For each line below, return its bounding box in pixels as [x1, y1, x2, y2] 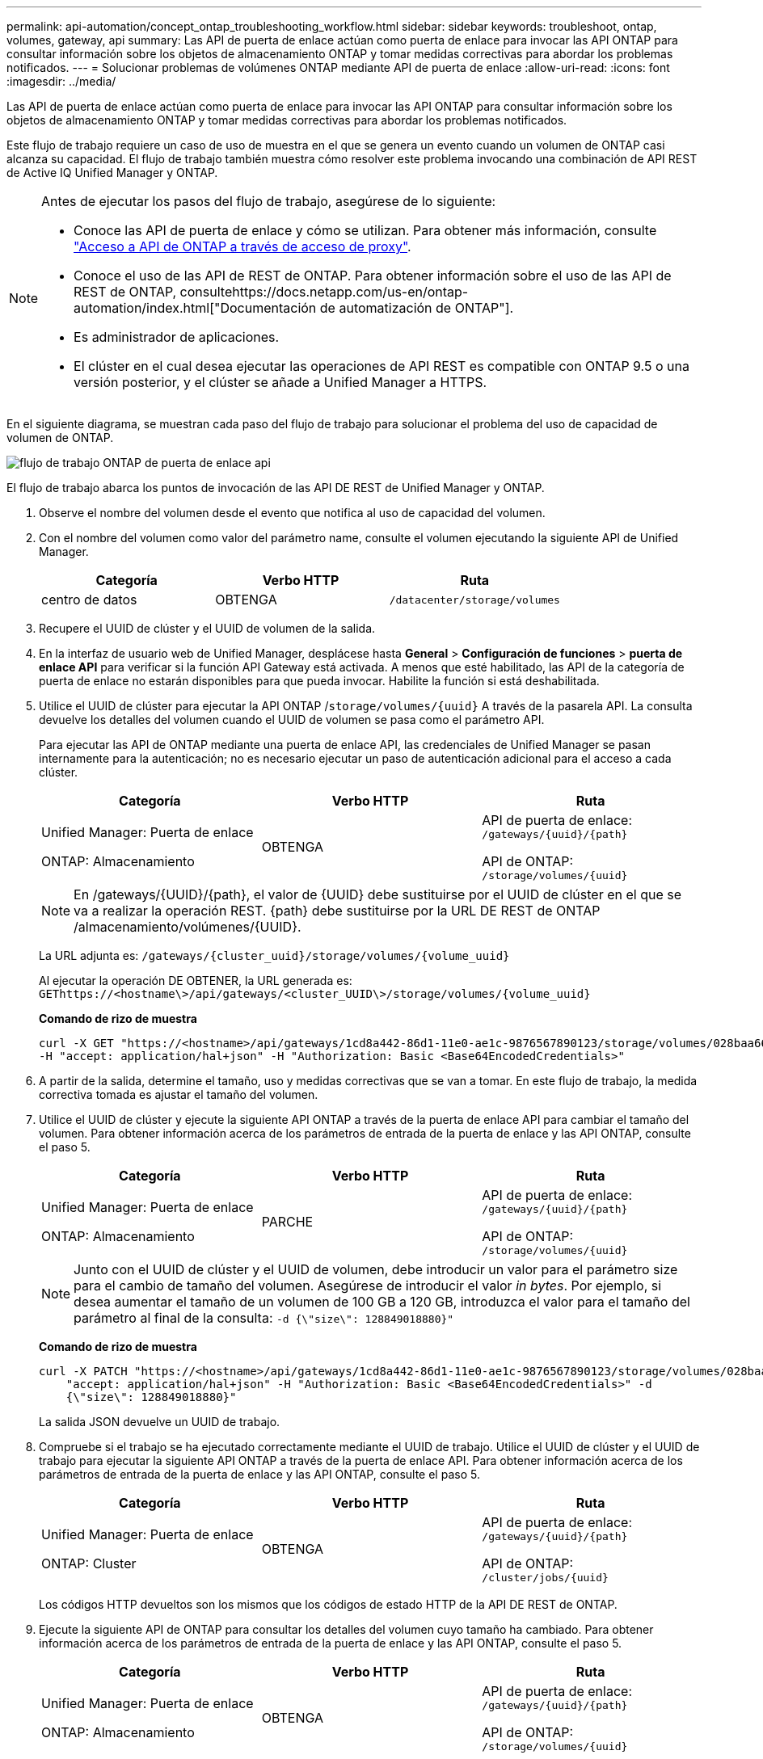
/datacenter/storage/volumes [389, 593, 560, 606]
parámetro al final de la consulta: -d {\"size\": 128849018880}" [74, 1310, 454, 1326]
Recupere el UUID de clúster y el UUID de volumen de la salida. [39, 621, 376, 635]
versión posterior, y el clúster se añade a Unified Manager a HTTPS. [74, 374, 487, 390]
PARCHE [261, 1214, 314, 1230]
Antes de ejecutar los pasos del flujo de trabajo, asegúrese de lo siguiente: [41, 193, 496, 209]
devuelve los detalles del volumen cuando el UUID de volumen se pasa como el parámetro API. [39, 713, 545, 726]
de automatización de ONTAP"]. [319, 300, 514, 316]
